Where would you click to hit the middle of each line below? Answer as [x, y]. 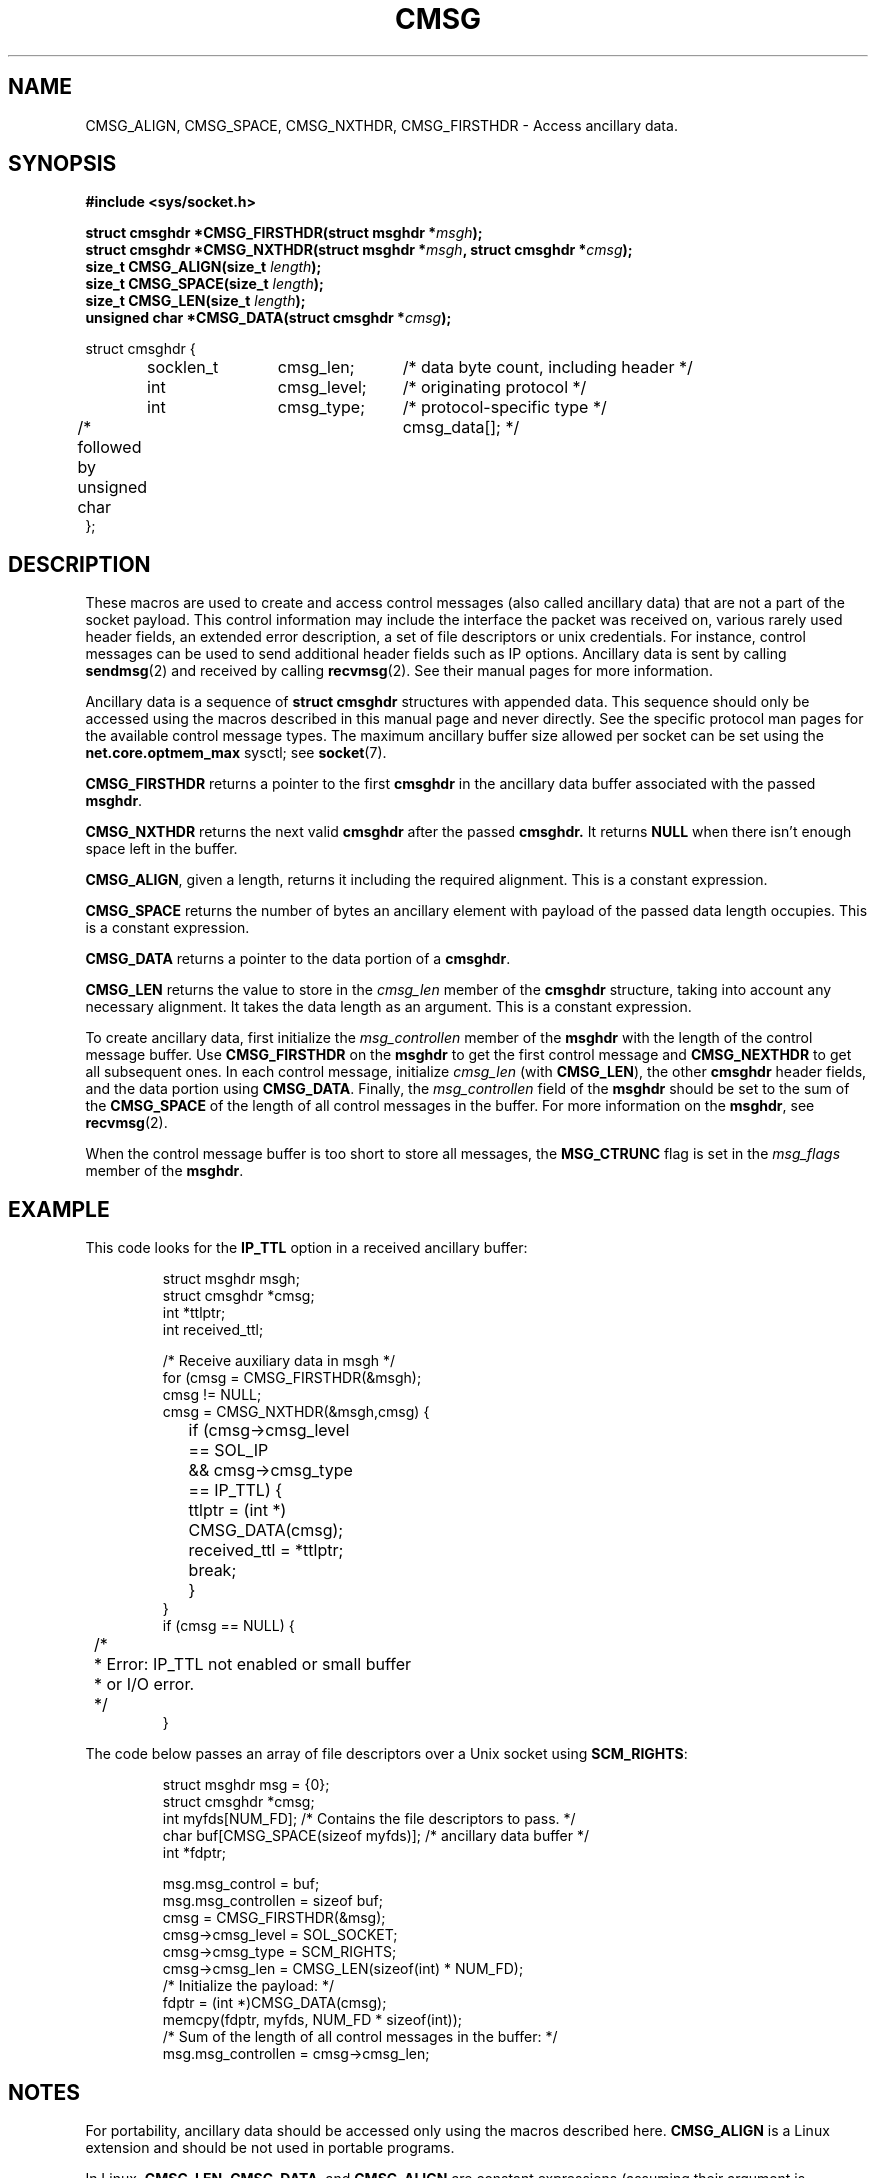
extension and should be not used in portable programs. [270, 2147]
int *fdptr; [194, 1853]
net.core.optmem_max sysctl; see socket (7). [236, 753]
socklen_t [183, 367]
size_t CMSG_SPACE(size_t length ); [204, 284]
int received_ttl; [213, 1330]
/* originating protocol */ [494, 387]
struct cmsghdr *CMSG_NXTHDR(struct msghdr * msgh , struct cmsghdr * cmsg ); [359, 250]
